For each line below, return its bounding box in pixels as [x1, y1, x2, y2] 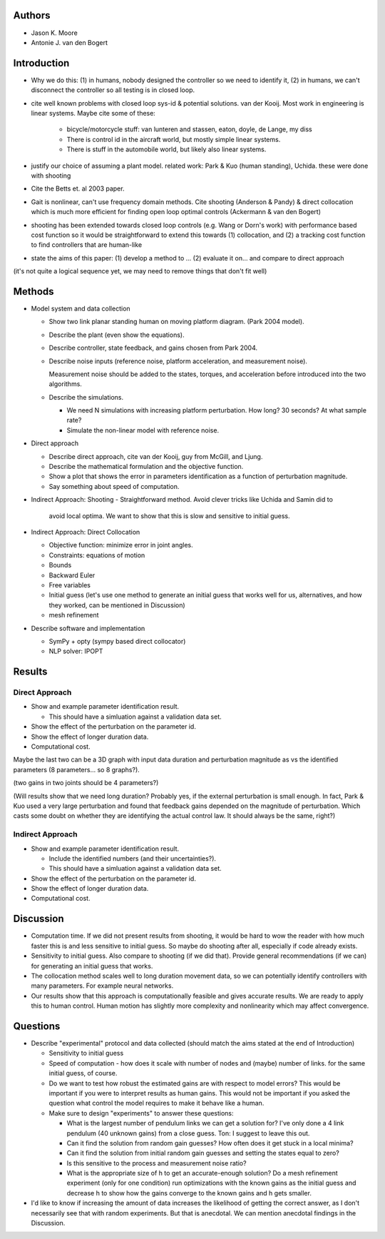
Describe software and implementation [31, 624, 145, 632]
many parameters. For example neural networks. [31, 981, 174, 990]
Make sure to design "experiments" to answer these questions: [48, 1108, 235, 1117]
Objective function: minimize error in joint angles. [48, 541, 193, 550]
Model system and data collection [31, 304, 131, 313]
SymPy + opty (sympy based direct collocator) [48, 637, 186, 645]
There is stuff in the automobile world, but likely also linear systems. [66, 145, 267, 153]
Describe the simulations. [48, 393, 124, 401]
